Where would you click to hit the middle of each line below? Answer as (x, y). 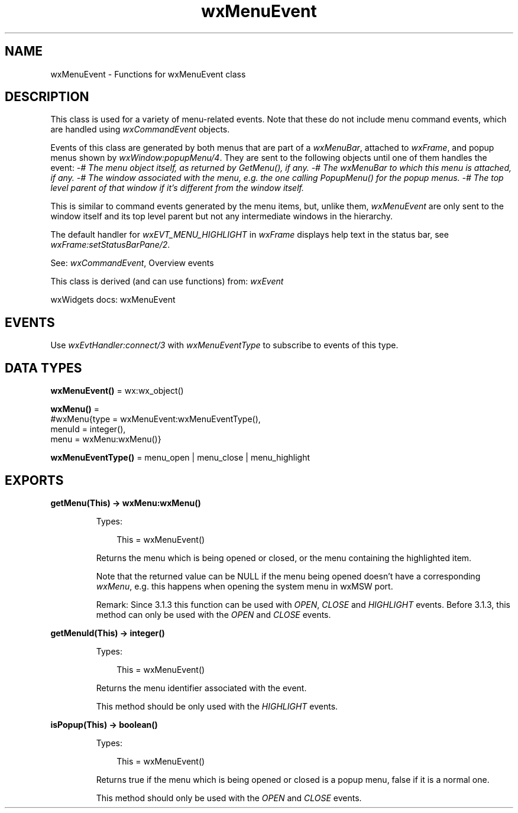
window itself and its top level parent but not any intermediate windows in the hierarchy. (221, 216)
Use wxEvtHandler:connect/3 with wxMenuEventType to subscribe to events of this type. (224, 345)
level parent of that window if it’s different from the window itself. (177, 188)
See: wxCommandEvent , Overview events (132, 263)
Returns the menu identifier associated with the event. (201, 688)
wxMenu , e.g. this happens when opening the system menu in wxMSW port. (245, 586)
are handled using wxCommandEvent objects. (140, 129)
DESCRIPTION (47, 97)
